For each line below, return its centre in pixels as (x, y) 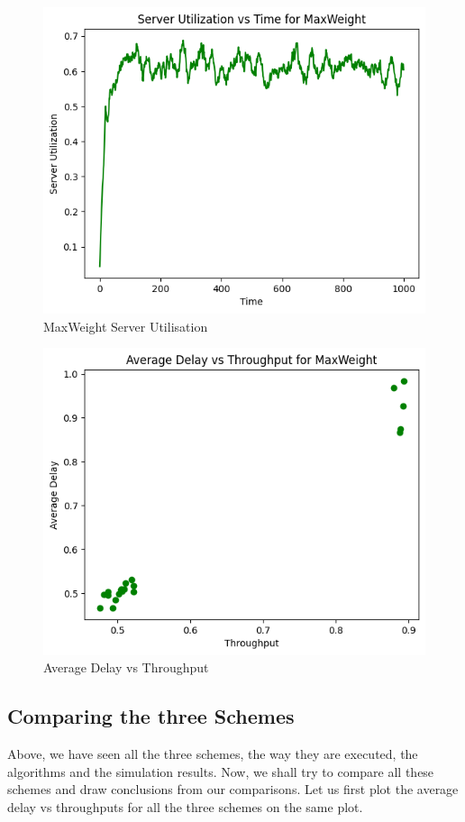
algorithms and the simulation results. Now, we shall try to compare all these (221, 771)
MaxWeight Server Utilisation (126, 326)
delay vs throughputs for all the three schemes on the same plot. (185, 806)
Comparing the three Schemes (151, 716)
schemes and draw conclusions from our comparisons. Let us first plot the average (233, 789)
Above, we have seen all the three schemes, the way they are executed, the (213, 754)
